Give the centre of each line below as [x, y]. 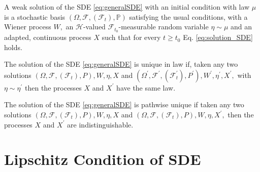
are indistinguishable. [100, 124]
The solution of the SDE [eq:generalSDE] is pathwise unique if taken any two [124, 104]
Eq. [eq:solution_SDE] [218, 37]
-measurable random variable [164, 27]
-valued [94, 27]
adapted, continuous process [48, 37]
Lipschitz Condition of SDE [103, 159]
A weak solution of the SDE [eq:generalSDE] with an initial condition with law [127, 7]
